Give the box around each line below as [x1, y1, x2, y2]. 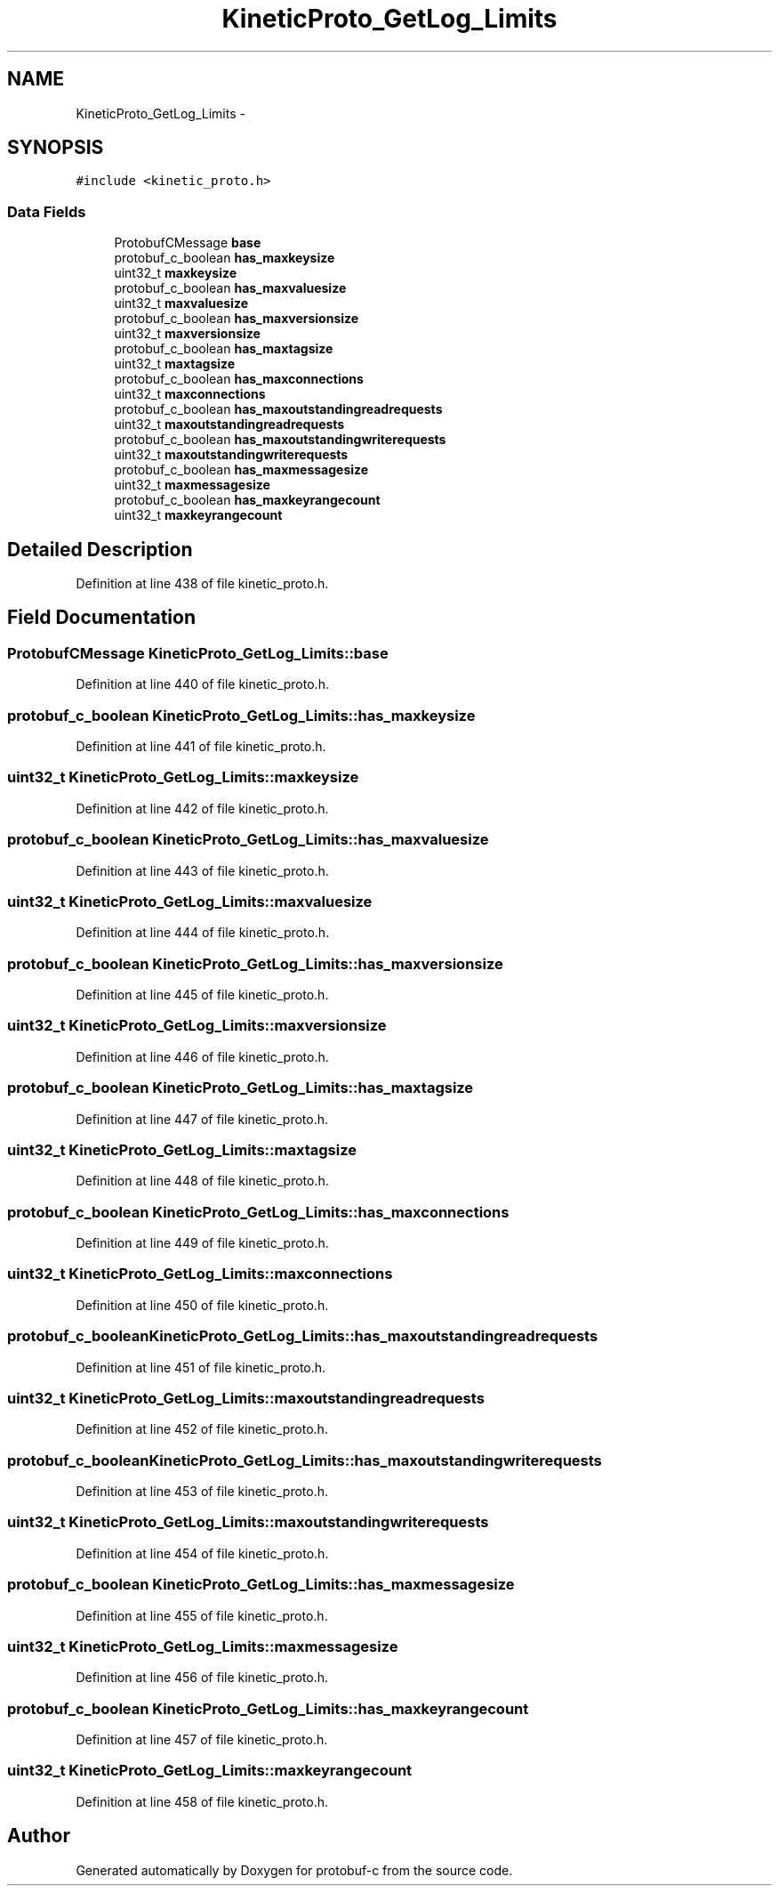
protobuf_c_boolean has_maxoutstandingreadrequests [114, 401, 443, 417]
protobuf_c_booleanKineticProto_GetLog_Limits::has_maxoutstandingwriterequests [7, 1451, 602, 1469]
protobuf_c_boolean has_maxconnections [114, 371, 364, 387]
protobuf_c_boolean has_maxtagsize [114, 341, 333, 357]
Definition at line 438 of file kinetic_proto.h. [76, 576, 329, 592]
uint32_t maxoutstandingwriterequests [114, 447, 349, 463]
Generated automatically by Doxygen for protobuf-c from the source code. [76, 1862, 513, 1878]
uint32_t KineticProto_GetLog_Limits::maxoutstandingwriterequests [7, 1513, 489, 1532]
